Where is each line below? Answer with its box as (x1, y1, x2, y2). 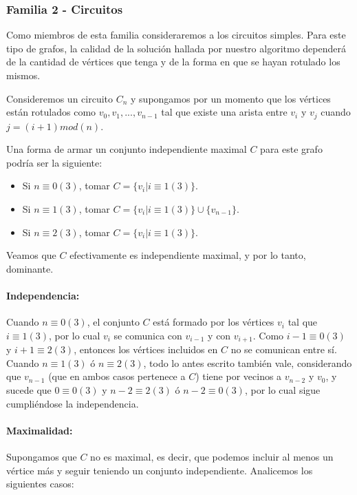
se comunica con (113, 328, 182, 342)
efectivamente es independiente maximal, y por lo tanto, (69, 248, 306, 262)
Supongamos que (6, 450, 77, 463)
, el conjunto (87, 315, 140, 329)
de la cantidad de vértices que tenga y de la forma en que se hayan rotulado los (6, 54, 340, 69)
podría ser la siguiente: (6, 155, 102, 169)
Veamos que (6, 248, 56, 262)
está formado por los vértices (153, 315, 274, 329)
